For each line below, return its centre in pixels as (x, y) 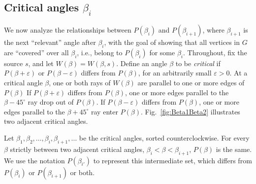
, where (213, 30)
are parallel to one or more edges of (191, 82)
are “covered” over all (36, 52)
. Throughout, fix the (215, 52)
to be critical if (198, 63)
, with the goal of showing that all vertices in (172, 42)
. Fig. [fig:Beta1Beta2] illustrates (191, 111)
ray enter (105, 111)
